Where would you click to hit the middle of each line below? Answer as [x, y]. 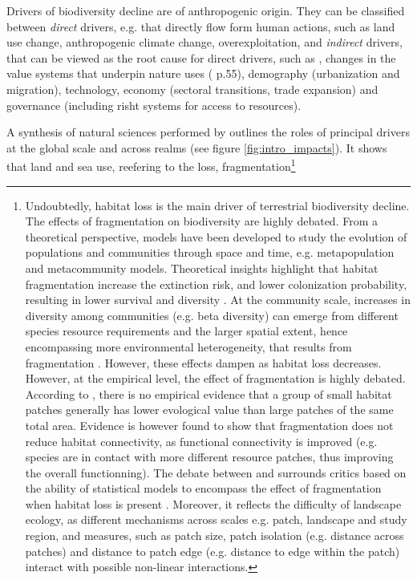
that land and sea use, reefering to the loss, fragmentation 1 [151, 165]
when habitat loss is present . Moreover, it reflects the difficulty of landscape [213, 503]
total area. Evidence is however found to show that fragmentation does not [209, 425]
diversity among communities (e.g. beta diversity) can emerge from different [212, 315]
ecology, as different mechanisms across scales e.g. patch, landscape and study [216, 519]
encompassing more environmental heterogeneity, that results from [188, 346]
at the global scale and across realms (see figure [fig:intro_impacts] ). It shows [197, 147]
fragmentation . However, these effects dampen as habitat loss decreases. [203, 362]
